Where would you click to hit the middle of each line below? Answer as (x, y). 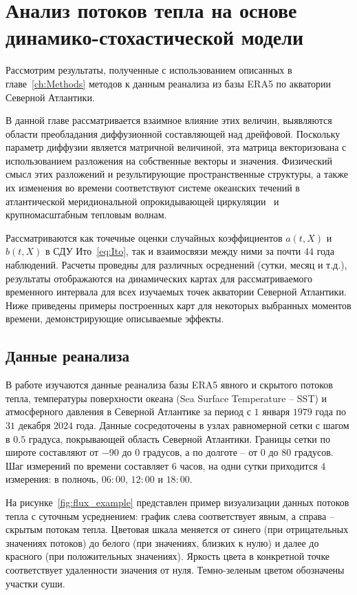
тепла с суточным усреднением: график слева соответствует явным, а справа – (170, 515)
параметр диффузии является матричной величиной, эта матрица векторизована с (176, 147)
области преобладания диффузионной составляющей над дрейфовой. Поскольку (173, 133)
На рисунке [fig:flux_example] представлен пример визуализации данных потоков (177, 502)
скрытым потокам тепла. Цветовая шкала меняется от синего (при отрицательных (177, 529)
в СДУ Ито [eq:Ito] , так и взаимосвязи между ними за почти (173, 251)
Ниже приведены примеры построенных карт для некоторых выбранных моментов (178, 305)
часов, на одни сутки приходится (249, 465)
